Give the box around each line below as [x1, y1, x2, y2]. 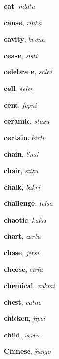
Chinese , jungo [4, 346, 51, 356]
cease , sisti [4, 50, 38, 60]
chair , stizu [4, 165, 39, 175]
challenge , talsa [4, 198, 53, 208]
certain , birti [4, 132, 44, 142]
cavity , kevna [4, 34, 45, 44]
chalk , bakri [4, 181, 40, 192]
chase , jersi [4, 247, 39, 257]
